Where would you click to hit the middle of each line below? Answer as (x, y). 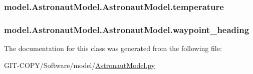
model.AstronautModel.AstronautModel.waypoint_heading (127, 29)
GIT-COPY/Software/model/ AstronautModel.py (80, 65)
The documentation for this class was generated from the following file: (113, 48)
